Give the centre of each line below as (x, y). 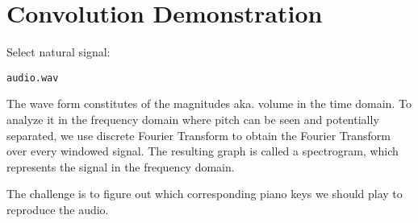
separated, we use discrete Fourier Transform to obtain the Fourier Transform (199, 135)
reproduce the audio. (58, 209)
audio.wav (33, 78)
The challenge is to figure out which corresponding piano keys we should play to (205, 194)
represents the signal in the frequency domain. (121, 166)
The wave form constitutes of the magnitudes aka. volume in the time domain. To (209, 103)
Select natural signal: (59, 52)
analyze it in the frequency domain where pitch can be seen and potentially (193, 119)
